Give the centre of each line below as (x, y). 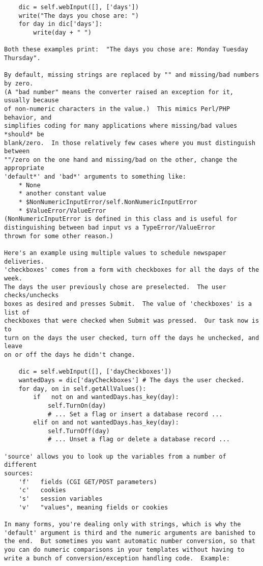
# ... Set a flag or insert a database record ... (135, 414)
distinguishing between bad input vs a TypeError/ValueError (110, 228)
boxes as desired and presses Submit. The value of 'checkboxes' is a (128, 304)
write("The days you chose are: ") (79, 16)
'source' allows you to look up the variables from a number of (115, 456)
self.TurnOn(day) (77, 405)
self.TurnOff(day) (79, 431)
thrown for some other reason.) (59, 236)
